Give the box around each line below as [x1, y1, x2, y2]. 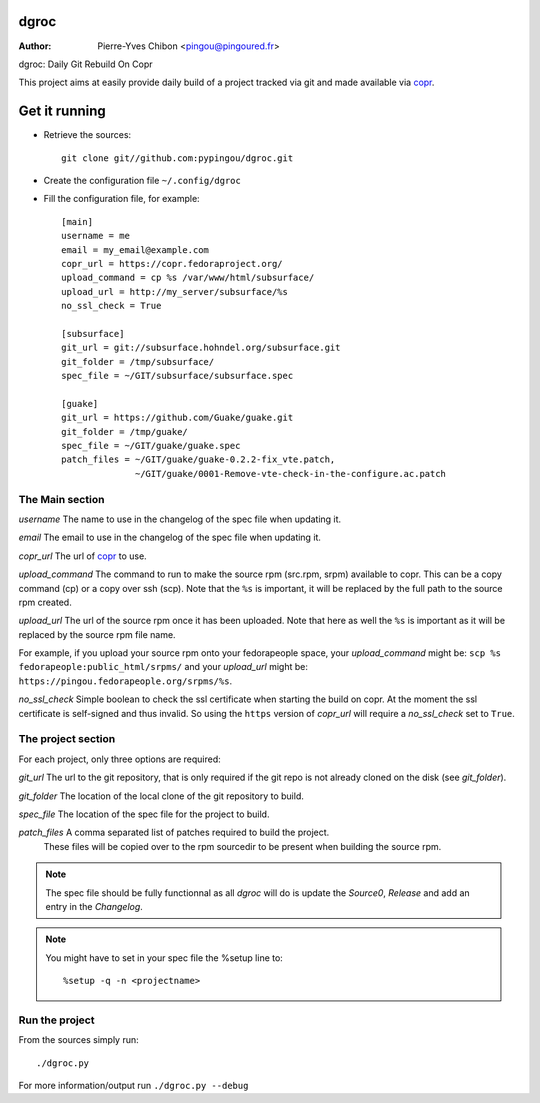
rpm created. [18, 596, 72, 608]
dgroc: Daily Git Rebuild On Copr [18, 58, 154, 70]
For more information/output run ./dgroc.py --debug [18, 1079, 249, 1091]
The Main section [18, 492, 105, 506]
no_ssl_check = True [61, 300, 162, 312]
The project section [18, 732, 116, 746]
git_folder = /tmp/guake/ [61, 426, 189, 437]
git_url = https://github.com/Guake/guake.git [61, 412, 294, 424]
